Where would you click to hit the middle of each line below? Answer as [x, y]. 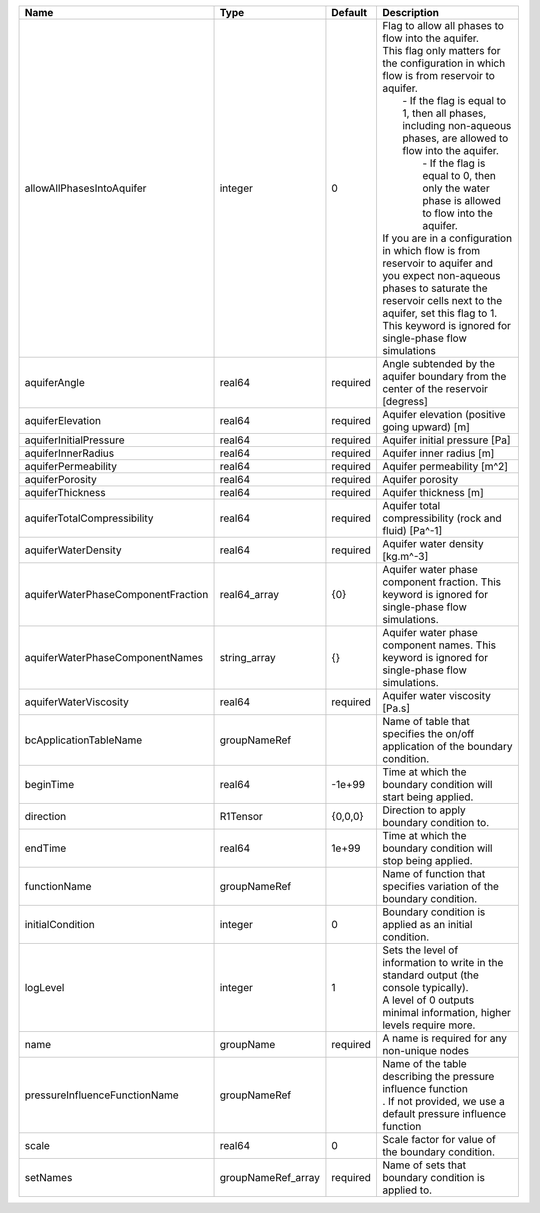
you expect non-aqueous [441, 275]
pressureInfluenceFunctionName [101, 1095]
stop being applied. [427, 860]
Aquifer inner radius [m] [438, 453]
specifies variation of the [440, 886]
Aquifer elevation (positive [443, 414]
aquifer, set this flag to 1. [439, 313]
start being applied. [427, 797]
